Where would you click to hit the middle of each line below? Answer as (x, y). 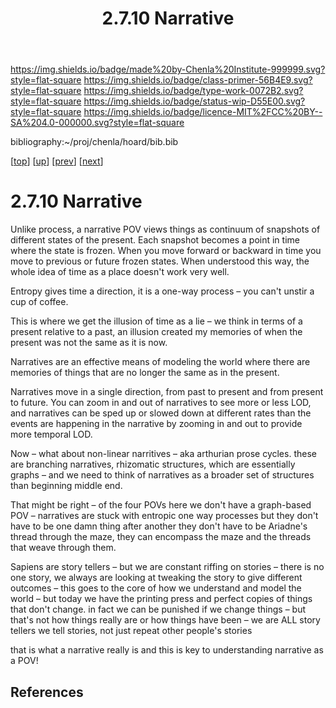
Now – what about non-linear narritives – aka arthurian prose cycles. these (163, 454)
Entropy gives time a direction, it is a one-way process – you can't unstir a (162, 291)
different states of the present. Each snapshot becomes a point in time (155, 240)
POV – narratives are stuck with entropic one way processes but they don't (164, 516)
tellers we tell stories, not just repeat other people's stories (131, 631)
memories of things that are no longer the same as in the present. (145, 373)
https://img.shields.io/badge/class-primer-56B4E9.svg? (198, 80)
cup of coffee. (39, 302)
